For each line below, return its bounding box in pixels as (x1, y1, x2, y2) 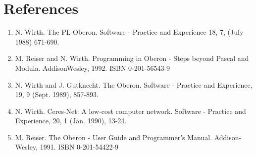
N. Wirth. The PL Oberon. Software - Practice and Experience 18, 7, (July (15, 27, 244, 37)
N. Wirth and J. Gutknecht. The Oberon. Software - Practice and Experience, (15, 79, 253, 90)
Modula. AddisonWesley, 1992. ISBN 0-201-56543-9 (15, 62, 170, 73)
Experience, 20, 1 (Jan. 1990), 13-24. (15, 115, 127, 126)
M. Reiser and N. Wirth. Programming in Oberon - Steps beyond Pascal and (15, 53, 249, 63)
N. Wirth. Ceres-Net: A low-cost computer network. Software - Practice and (15, 105, 246, 116)
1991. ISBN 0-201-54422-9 (40, 142, 119, 152)
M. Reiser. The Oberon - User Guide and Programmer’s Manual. (15, 132, 212, 142)
